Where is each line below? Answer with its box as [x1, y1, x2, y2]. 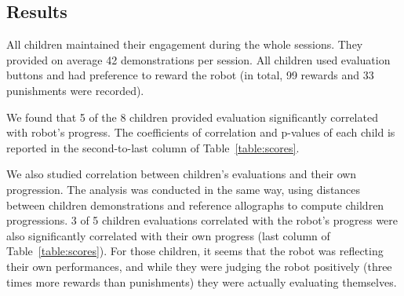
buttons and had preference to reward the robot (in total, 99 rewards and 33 [6, 67, 374, 83]
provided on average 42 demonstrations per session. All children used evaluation [6, 51, 391, 68]
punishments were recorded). [6, 82, 144, 98]
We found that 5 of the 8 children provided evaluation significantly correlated [6, 108, 378, 125]
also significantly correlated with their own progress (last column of [6, 227, 330, 243]
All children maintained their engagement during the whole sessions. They [6, 36, 363, 53]
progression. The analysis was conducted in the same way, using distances [6, 181, 361, 197]
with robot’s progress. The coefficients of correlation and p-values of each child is [6, 124, 395, 141]
